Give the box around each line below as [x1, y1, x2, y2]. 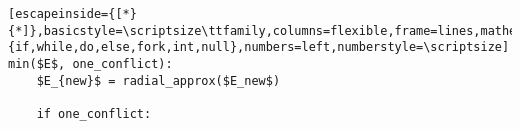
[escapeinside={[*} [8, 7, 137, 21]
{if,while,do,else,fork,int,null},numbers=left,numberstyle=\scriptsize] [8, 40, 510, 55]
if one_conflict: [36, 106, 152, 121]
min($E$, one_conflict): [8, 56, 173, 71]
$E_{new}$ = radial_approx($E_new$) [36, 73, 281, 88]
